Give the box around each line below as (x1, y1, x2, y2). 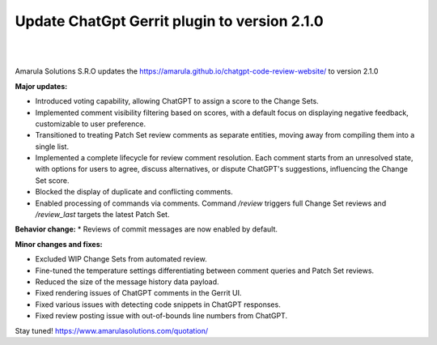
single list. (35, 142, 69, 151)
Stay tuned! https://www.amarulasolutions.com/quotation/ (15, 326, 209, 335)
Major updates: (15, 81, 68, 91)
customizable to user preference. (35, 118, 146, 129)
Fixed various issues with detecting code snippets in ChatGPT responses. (35, 300, 281, 309)
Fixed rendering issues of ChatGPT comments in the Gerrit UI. (35, 288, 242, 298)
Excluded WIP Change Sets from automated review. (35, 254, 207, 264)
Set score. (35, 175, 70, 185)
